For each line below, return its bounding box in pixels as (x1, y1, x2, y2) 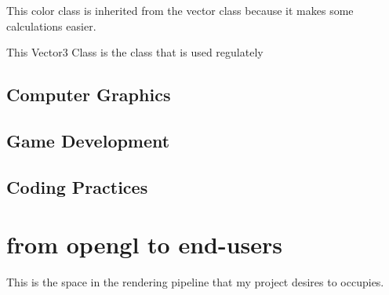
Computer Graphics (6, 82, 171, 107)
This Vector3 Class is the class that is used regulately (6, 44, 264, 60)
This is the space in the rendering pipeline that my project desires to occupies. (6, 274, 384, 290)
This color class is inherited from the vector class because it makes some (6, 2, 354, 18)
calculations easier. (6, 17, 96, 34)
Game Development (6, 128, 170, 152)
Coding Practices (6, 174, 148, 198)
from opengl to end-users (6, 228, 282, 260)
